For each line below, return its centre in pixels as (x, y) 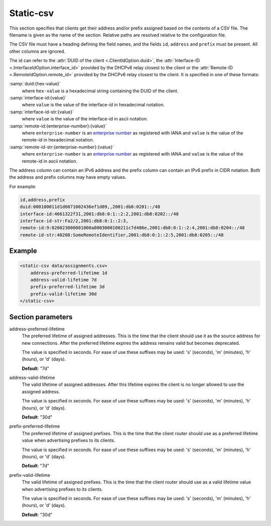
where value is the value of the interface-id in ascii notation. (85, 119)
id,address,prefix (42, 200)
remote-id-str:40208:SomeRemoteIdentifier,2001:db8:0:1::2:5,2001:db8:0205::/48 (122, 235)
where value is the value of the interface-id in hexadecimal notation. (93, 105)
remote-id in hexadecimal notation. (58, 140)
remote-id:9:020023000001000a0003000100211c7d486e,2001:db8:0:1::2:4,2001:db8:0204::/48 (132, 228)
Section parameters (41, 317)
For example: (23, 186)
